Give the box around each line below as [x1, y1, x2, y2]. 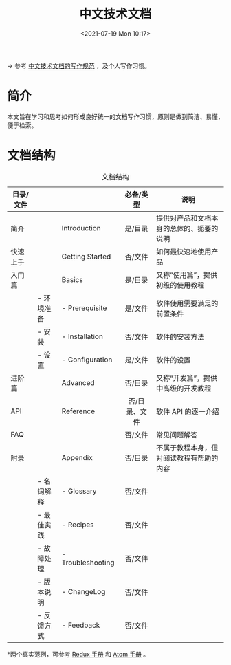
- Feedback [61, 620, 100, 630]
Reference [61, 406, 96, 416]
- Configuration [61, 355, 113, 364]
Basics [61, 274, 84, 284]
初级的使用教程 [155, 280, 205, 290]
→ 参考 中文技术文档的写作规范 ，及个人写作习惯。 [7, 61, 151, 69]
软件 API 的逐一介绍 [155, 406, 219, 416]
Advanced [61, 378, 95, 387]
